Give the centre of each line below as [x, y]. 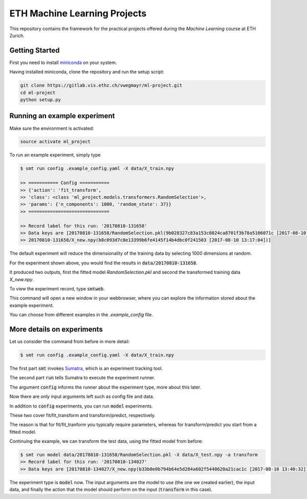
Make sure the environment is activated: [52, 128]
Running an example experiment [62, 116]
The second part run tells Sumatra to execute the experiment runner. [82, 378]
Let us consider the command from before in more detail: [70, 341]
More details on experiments [56, 329]
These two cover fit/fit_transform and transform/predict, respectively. [83, 415]
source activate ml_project [55, 142]
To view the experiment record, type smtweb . [57, 288]
